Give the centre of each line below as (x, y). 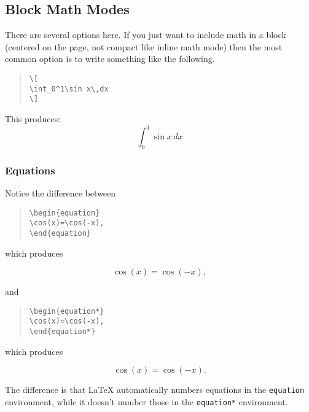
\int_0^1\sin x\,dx (69, 89)
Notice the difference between (61, 193)
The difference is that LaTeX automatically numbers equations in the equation (155, 390)
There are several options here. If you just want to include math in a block (146, 35)
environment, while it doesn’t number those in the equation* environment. (147, 402)
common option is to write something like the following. (110, 59)
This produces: (33, 118)
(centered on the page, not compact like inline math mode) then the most (144, 46)
